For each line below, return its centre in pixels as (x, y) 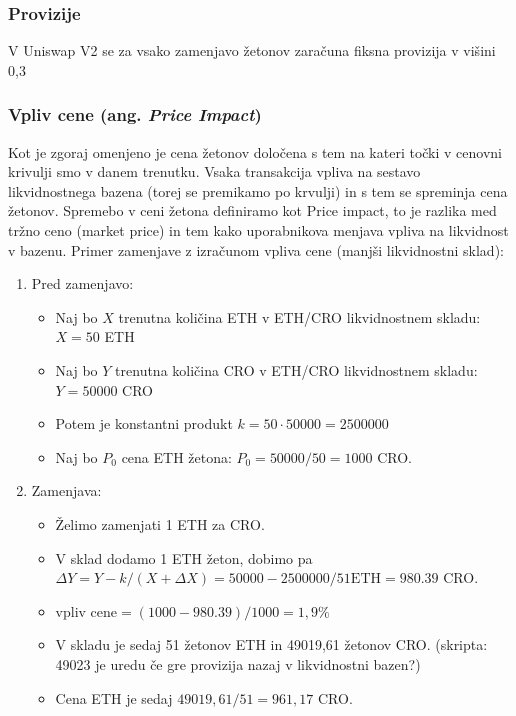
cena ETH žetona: (176, 456)
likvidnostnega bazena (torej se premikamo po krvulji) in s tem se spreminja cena (258, 190)
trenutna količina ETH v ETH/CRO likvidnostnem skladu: (299, 316)
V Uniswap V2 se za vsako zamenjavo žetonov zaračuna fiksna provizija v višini (252, 50)
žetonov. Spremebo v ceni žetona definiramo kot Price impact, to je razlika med (252, 210)
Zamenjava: (66, 490)
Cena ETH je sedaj (114, 697)
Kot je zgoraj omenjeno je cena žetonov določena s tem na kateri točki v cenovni (255, 151)
